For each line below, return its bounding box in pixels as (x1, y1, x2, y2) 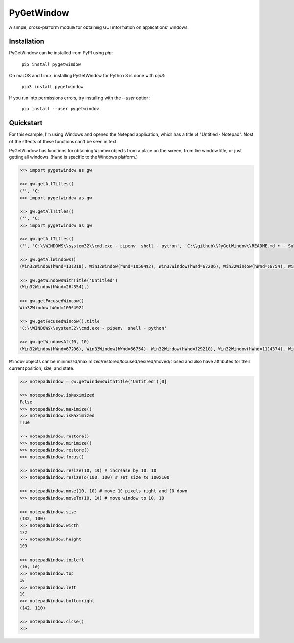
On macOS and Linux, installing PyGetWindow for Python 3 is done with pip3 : (9, 73, 166, 78)
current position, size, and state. (9, 365, 74, 371)
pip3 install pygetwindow (21, 84, 84, 89)
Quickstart (9, 119, 43, 127)
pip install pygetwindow (21, 61, 81, 67)
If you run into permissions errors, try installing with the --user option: (9, 95, 150, 101)
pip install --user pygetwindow (21, 106, 99, 112)
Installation (9, 37, 44, 46)
